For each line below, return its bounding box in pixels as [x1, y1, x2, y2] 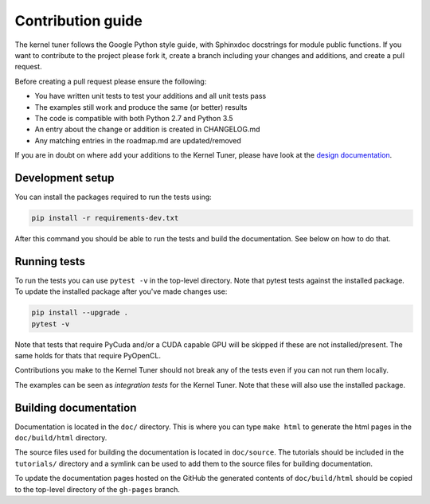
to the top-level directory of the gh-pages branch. [14, 484, 181, 494]
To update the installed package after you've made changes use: [14, 287, 228, 296]
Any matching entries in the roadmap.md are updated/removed [34, 135, 242, 145]
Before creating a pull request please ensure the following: [14, 76, 207, 86]
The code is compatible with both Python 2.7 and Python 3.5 [34, 113, 234, 123]
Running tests [14, 255, 86, 268]
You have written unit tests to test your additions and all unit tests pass [34, 92, 267, 101]
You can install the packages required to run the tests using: [14, 192, 213, 201]
